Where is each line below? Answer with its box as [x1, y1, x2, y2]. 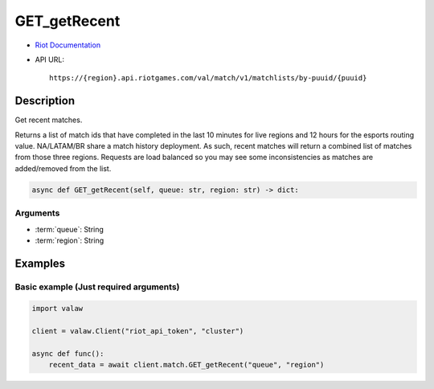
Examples [14, 256, 66, 270]
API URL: [35, 55, 64, 64]
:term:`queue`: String [35, 224, 104, 234]
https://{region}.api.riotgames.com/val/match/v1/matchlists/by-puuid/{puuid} [49, 73, 367, 83]
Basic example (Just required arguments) [14, 281, 180, 293]
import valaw [31, 304, 84, 313]
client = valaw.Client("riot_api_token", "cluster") [31, 326, 244, 336]
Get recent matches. [14, 115, 83, 125]
